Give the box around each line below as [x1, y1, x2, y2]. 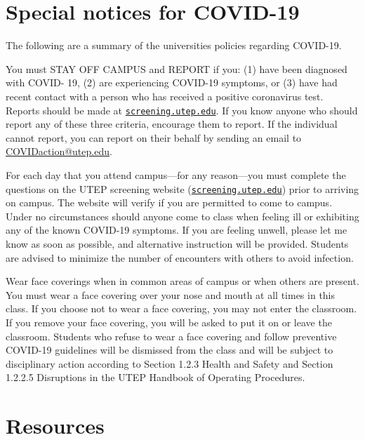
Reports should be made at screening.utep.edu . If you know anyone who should [6, 102, 358, 117]
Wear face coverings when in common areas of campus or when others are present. [6, 274, 359, 288]
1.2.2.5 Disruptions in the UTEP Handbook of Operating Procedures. [6, 370, 305, 385]
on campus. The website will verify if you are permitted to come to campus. [6, 195, 333, 210]
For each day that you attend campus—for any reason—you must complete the [6, 167, 346, 182]
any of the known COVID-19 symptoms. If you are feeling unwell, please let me [6, 222, 347, 237]
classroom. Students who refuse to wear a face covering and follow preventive [6, 328, 337, 343]
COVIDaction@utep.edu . [6, 144, 112, 159]
